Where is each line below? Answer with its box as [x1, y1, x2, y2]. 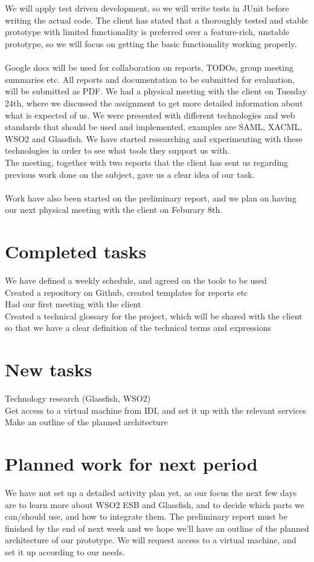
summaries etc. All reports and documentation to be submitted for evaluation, [5, 73, 295, 85]
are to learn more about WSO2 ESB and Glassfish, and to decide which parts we [5, 498, 305, 511]
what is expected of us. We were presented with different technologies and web [5, 108, 295, 121]
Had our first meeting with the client [5, 298, 141, 310]
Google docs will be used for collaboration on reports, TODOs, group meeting [5, 61, 293, 74]
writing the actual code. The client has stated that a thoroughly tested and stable [5, 13, 308, 26]
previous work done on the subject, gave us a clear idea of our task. [5, 168, 255, 180]
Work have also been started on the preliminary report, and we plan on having [5, 191, 296, 204]
